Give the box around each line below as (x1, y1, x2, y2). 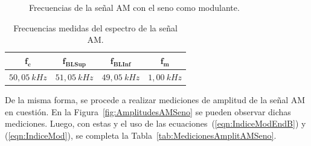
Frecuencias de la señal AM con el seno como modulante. (29, 1, 240, 13)
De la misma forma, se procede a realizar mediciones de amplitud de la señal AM (5, 93, 306, 106)
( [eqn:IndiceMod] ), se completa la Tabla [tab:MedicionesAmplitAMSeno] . (5, 129, 277, 141)
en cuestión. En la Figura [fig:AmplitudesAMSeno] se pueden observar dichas (5, 105, 291, 118)
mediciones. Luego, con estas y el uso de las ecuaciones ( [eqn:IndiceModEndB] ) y (5, 117, 306, 130)
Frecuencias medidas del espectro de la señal (13, 21, 178, 34)
